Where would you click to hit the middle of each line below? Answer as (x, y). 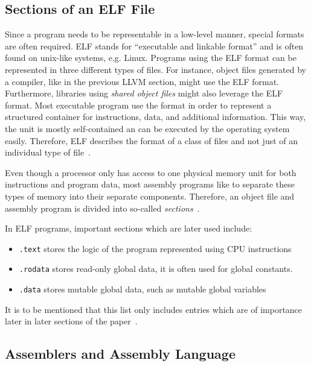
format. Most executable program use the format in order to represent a (138, 105)
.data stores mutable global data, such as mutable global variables (143, 289)
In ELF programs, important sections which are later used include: (129, 228)
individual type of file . (48, 152)
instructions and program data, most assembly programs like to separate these (150, 184)
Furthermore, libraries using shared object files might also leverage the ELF (144, 93)
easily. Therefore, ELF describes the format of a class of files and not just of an (152, 140)
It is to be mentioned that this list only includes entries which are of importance (154, 309)
